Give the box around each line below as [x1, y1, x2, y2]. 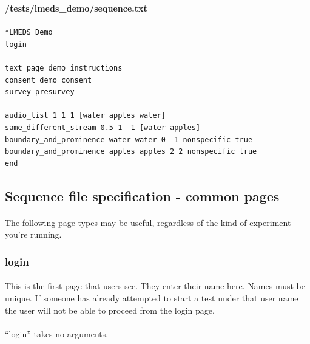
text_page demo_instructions [5, 63, 123, 72]
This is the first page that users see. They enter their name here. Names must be [5, 280, 305, 292]
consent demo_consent [5, 75, 92, 84]
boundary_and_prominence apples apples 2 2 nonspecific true [5, 147, 257, 156]
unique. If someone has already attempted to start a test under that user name [5, 291, 298, 304]
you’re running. [5, 228, 62, 241]
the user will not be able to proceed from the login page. [5, 303, 215, 316]
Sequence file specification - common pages [5, 186, 280, 205]
